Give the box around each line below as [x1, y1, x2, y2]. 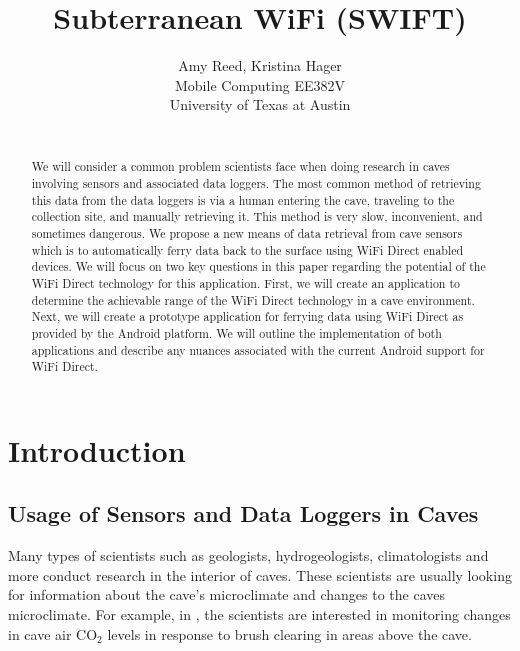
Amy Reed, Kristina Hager [178, 55, 342, 76]
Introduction [8, 429, 186, 470]
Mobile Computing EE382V [175, 74, 345, 95]
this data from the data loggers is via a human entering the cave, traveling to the [31, 191, 455, 208]
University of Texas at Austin [169, 94, 351, 115]
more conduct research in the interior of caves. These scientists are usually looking [8, 564, 512, 585]
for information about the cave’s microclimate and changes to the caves [8, 584, 446, 605]
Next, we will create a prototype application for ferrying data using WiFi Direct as [31, 308, 464, 325]
